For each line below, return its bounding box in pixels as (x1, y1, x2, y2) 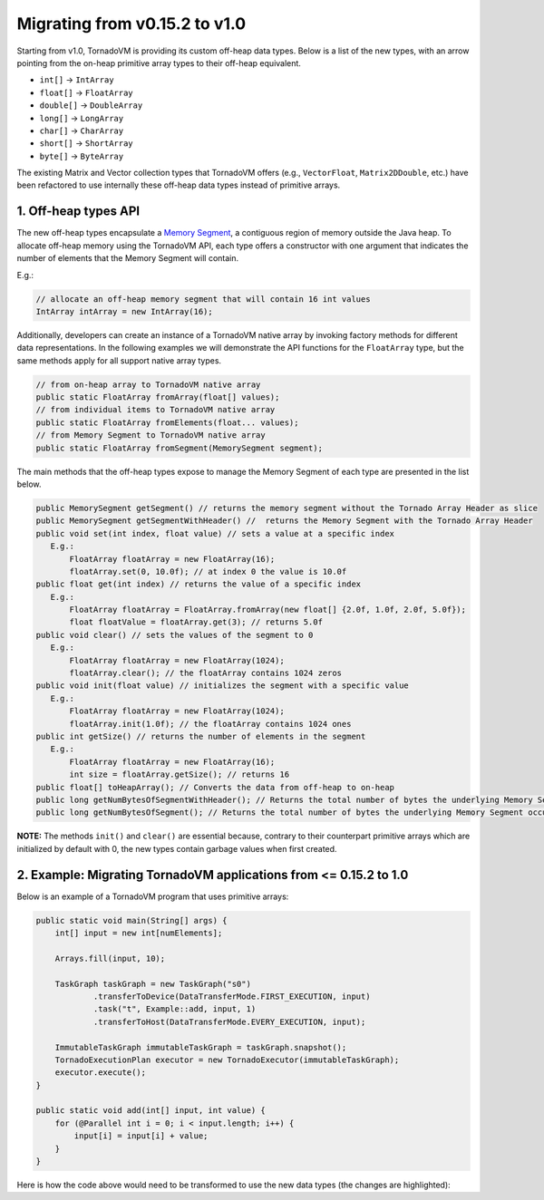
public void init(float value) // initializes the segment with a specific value (35, 681, 410, 691)
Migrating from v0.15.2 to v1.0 (16, 14, 247, 34)
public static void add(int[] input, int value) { (35, 1106, 267, 1116)
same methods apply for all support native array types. (16, 354, 222, 366)
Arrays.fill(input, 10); (54, 953, 166, 963)
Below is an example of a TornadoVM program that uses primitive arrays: (16, 891, 289, 902)
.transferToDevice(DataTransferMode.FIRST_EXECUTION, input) (92, 991, 371, 1002)
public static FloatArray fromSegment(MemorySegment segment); (35, 442, 324, 453)
